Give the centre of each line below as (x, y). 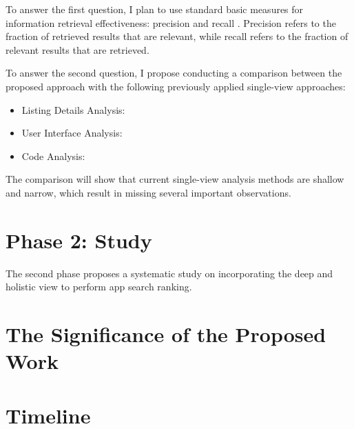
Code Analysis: (53, 156)
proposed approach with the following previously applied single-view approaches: (176, 86)
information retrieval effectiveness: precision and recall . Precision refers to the (171, 22)
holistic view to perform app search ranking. (99, 287)
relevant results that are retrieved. (77, 49)
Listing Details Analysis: (73, 109)
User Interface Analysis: (72, 133)
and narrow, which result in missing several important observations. (148, 192)
